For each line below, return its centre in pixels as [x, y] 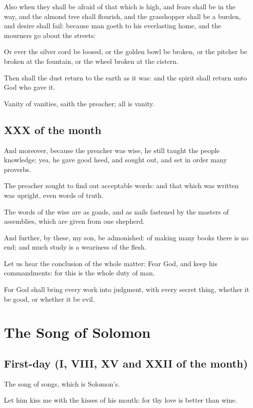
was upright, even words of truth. [54, 195]
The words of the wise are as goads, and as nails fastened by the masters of [117, 211]
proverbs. [18, 169]
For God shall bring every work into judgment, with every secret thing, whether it [127, 289]
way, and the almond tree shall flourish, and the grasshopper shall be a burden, [122, 16]
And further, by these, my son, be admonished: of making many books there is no [126, 237]
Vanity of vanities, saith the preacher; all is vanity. [79, 103]
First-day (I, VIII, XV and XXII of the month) [126, 363]
